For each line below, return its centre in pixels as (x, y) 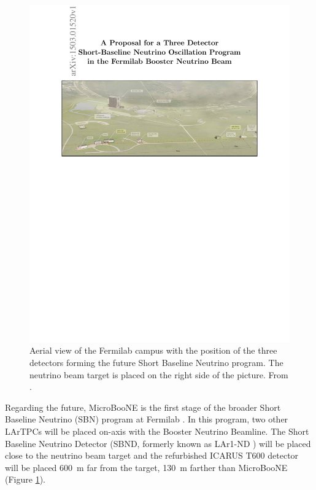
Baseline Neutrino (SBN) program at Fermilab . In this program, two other (147, 419)
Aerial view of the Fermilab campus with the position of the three (153, 350)
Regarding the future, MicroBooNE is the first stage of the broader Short (143, 407)
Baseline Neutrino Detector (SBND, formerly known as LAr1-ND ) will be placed (158, 443)
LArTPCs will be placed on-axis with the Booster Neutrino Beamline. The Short (157, 431)
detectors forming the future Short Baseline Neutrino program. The (156, 363)
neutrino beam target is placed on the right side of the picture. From (159, 374)
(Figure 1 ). (25, 479)
